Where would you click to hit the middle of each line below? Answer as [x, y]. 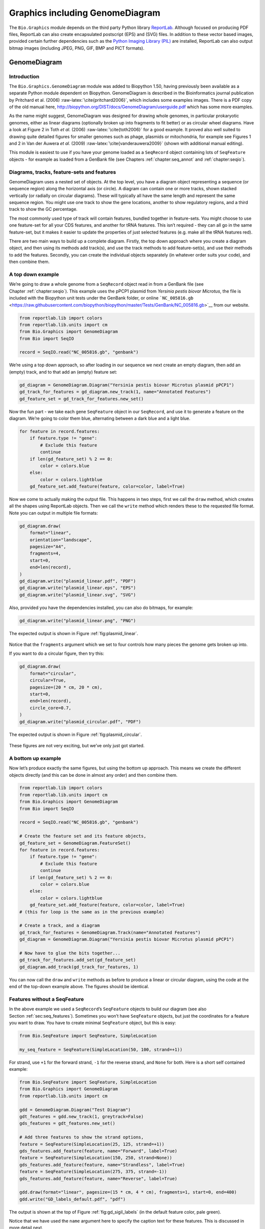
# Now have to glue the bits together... [70, 953]
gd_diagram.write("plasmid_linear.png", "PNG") [78, 620]
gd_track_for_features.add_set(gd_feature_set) [78, 960]
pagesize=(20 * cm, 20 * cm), [66, 687]
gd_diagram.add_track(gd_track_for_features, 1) [79, 967]
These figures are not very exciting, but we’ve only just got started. [77, 745]
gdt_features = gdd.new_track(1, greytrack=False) [82, 1117]
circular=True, [48, 680]
